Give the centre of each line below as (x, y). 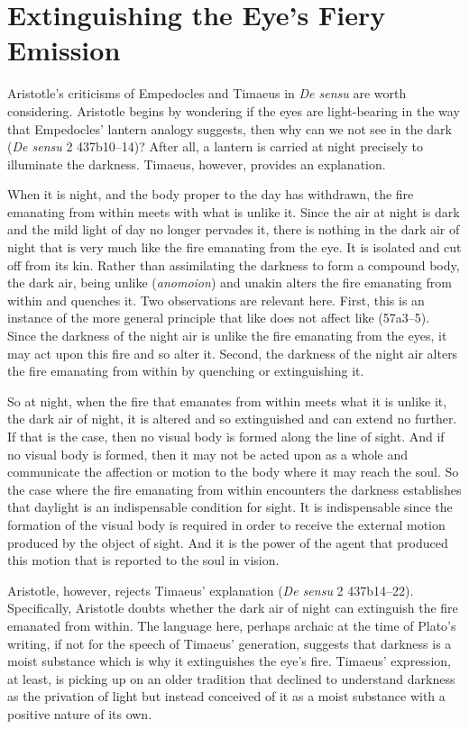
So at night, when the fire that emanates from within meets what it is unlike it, (227, 401)
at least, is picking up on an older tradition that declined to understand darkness (231, 678)
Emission (64, 50)
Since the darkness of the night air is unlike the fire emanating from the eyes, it (227, 336)
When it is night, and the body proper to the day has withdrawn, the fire (211, 194)
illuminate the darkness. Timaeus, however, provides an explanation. (197, 164)
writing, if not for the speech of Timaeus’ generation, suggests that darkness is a (230, 643)
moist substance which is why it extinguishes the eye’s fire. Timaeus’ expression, (229, 661)
